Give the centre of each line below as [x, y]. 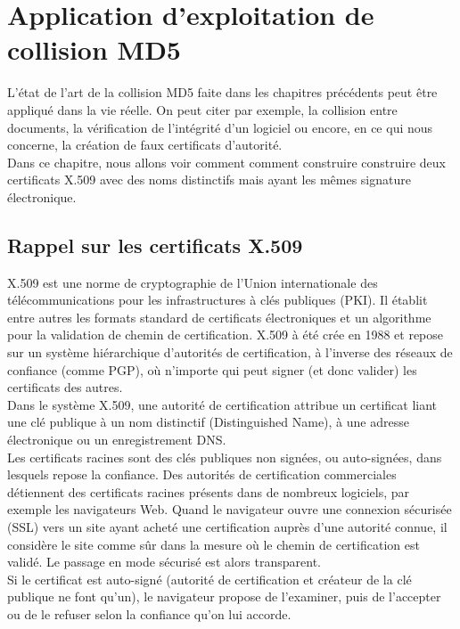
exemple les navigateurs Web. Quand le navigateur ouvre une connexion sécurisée [230, 509]
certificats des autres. [65, 387]
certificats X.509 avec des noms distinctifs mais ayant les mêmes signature [209, 180]
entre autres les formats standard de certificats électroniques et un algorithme [219, 317]
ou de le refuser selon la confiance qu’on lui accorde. [149, 613]
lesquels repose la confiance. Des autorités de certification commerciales [202, 474]
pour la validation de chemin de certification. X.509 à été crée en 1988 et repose [226, 335]
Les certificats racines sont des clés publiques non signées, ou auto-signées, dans [225, 457]
